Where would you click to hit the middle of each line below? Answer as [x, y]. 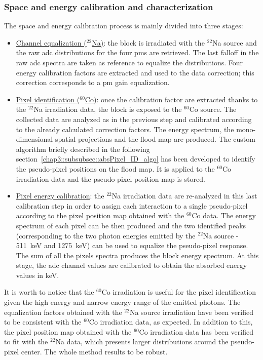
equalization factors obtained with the [63, 312]
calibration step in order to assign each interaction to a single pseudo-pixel [132, 205]
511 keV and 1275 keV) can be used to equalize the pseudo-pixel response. [132, 245]
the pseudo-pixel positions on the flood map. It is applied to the [115, 168]
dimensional [34, 139]
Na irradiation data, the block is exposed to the [108, 109]
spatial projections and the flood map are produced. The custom [155, 139]
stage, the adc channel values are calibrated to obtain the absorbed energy [131, 265]
